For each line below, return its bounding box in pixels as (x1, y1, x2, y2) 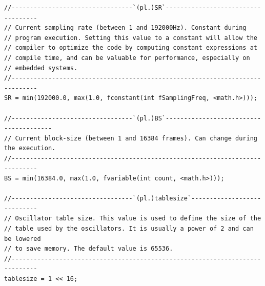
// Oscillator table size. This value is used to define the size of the (4, 215, 261, 222)
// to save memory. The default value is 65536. (4, 245, 173, 253)
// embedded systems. (4, 64, 78, 72)
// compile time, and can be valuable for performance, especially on (4, 54, 250, 62)
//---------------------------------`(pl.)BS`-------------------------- (4, 114, 261, 122)
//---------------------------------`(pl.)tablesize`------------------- (4, 195, 261, 202)
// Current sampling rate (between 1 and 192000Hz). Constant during (4, 24, 247, 32)
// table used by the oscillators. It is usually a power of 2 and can (4, 225, 254, 233)
